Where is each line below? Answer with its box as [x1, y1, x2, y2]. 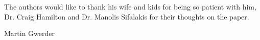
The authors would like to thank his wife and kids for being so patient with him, [4, 1, 256, 11]
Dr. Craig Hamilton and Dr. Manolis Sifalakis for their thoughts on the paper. [4, 11, 249, 21]
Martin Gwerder [4, 28, 55, 38]
